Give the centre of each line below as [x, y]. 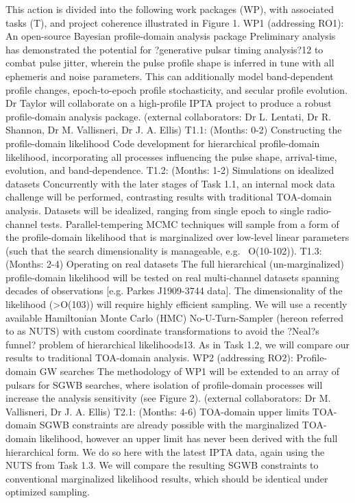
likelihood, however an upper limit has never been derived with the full [188, 438]
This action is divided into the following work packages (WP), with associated [170, 9]
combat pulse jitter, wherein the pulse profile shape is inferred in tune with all [170, 63]
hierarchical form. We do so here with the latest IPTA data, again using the [165, 451]
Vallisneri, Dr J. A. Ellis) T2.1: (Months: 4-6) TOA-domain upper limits [158, 411]
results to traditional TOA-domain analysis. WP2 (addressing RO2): [149, 358]
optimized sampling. [48, 492]
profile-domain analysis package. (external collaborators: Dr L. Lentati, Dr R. [169, 116]
